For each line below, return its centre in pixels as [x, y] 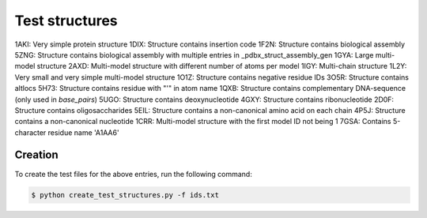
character [30, 132]
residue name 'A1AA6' [83, 132]
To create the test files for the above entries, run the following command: [133, 174]
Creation [36, 155]
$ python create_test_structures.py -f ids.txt [125, 195]
